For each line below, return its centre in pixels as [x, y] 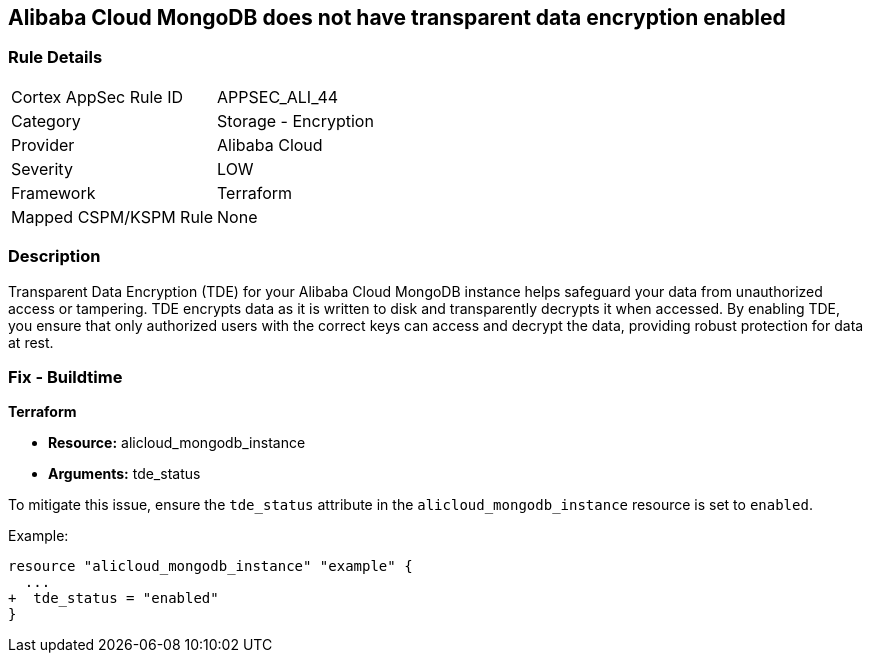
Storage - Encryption [295, 120]
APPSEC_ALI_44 [278, 96]
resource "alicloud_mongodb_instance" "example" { [210, 566]
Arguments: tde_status [124, 474]
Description [54, 256]
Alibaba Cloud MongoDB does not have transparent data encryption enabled [397, 17]
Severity [42, 168]
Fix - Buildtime [65, 376]
